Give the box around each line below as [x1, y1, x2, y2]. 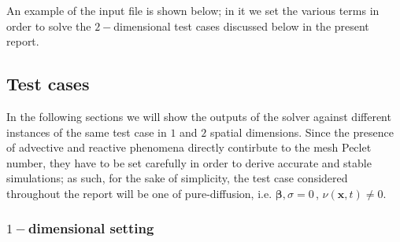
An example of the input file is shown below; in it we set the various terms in [6, 2, 380, 18]
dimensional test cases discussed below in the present [113, 17, 369, 34]
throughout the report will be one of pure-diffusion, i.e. [6, 185, 272, 201]
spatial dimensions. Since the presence [209, 123, 394, 140]
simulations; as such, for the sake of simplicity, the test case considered [6, 170, 348, 186]
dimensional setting [28, 218, 154, 238]
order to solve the [6, 17, 91, 34]
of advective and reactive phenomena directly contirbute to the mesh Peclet [6, 139, 372, 156]
